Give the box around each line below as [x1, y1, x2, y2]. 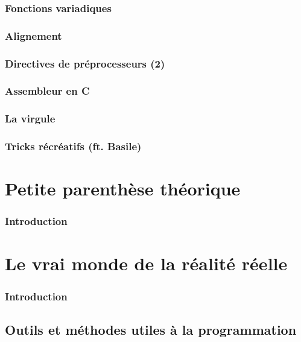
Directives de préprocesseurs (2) [5, 55, 165, 71]
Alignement [5, 28, 62, 43]
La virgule [5, 111, 55, 126]
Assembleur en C [5, 83, 90, 98]
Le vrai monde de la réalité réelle [5, 251, 288, 276]
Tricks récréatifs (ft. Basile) [5, 139, 142, 154]
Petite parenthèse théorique [5, 176, 241, 201]
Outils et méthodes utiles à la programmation [5, 320, 297, 338]
